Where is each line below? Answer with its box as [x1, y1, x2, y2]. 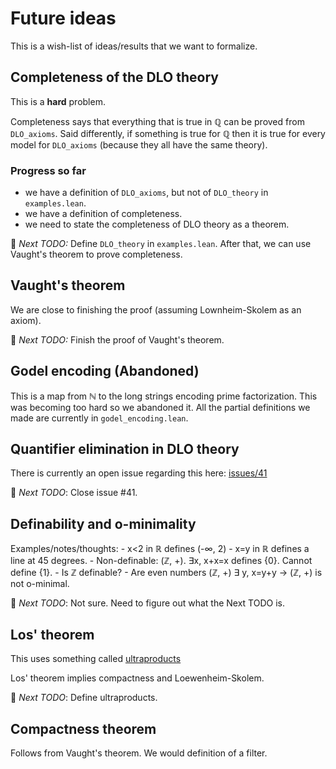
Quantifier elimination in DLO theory [10, 441, 240, 458]
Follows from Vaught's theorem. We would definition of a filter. [10, 747, 268, 759]
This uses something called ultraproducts [10, 653, 182, 665]
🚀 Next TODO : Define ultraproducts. [10, 692, 158, 704]
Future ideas [10, 7, 117, 30]
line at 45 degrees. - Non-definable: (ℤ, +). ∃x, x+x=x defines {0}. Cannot [10, 555, 313, 567]
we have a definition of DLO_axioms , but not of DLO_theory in [24, 187, 269, 199]
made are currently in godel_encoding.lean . [10, 412, 189, 424]
